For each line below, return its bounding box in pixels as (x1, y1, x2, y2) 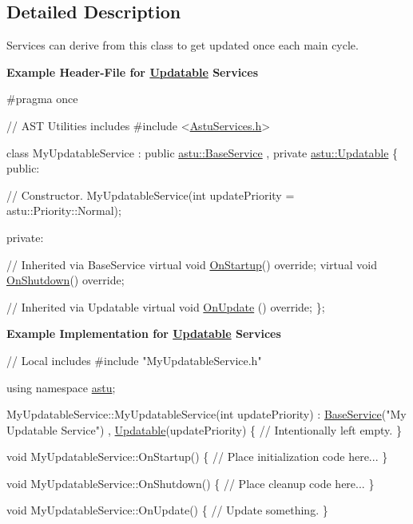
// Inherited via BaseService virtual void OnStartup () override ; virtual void (6, 256, 377, 272)
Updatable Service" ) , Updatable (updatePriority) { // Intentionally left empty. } (6, 421, 402, 438)
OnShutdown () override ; (6, 272, 125, 288)
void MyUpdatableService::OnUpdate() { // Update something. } (6, 502, 328, 518)
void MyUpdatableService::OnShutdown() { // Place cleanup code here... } (6, 474, 375, 491)
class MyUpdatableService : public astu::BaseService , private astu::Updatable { (6, 144, 399, 161)
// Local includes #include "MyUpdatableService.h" (6, 351, 262, 368)
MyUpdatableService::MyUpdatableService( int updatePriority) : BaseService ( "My (6, 406, 407, 423)
